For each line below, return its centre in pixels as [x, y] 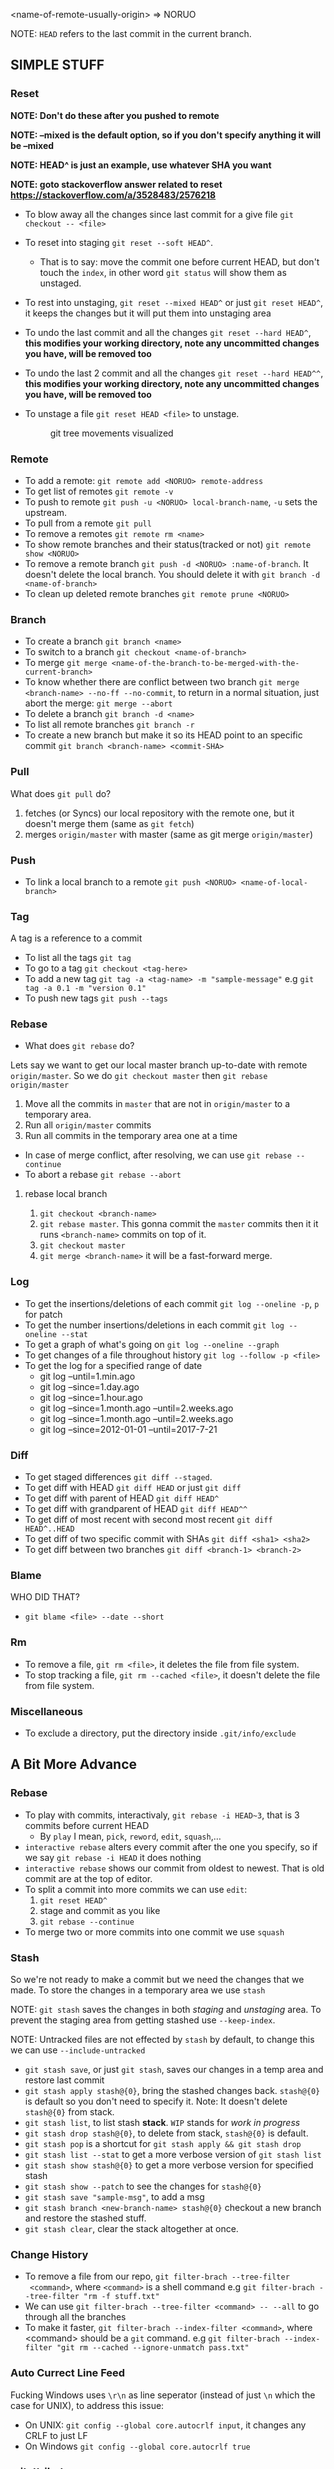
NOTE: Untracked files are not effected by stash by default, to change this [162, 2039]
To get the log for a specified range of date [113, 1365]
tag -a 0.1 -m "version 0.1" [85, 989]
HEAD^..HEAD [49, 1529]
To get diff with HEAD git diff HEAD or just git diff [133, 1488]
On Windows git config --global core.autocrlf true [137, 2446]
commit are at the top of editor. [88, 1878]
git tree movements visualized [111, 433]
